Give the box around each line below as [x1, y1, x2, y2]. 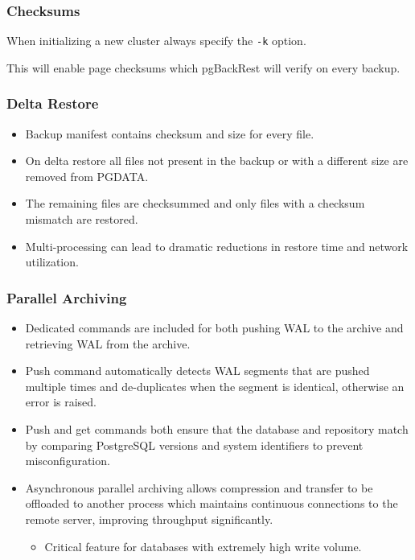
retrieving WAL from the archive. [25, 335, 191, 352]
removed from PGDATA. [25, 167, 149, 184]
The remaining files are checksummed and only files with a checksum [25, 195, 365, 212]
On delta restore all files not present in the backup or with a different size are [25, 152, 409, 169]
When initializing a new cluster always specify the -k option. [6, 32, 306, 49]
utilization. [25, 253, 79, 270]
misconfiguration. [25, 452, 110, 469]
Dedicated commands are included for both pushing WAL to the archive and [25, 319, 404, 336]
